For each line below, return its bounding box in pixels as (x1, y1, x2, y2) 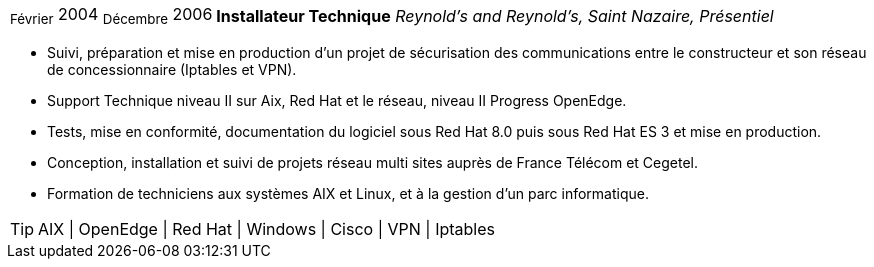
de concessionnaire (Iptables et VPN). (47, 61, 297, 79)
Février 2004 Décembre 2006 (10, 4, 213, 28)
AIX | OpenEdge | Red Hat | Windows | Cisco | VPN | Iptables (38, 219, 495, 240)
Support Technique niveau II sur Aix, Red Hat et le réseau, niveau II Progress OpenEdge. (47, 92, 627, 110)
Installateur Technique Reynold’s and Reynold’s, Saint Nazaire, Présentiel (216, 5, 774, 26)
